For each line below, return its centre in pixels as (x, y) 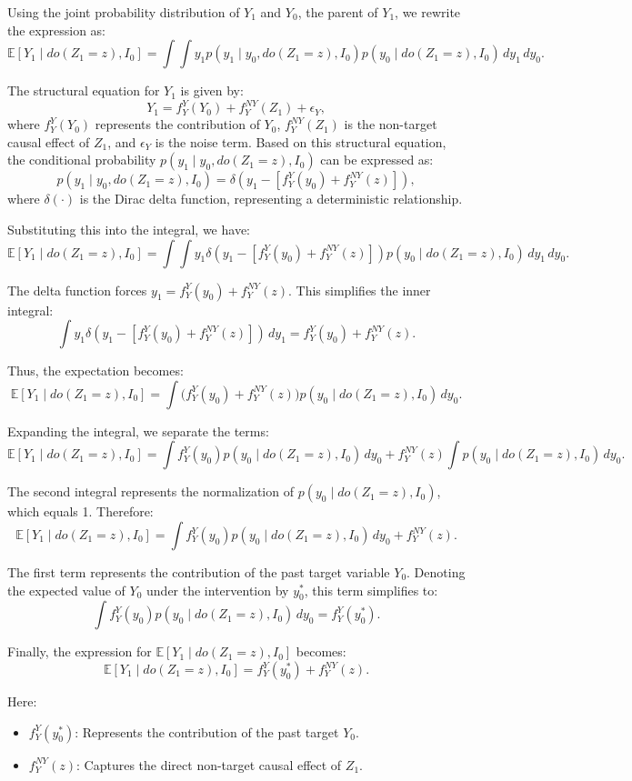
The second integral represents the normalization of (150, 491)
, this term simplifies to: (371, 590)
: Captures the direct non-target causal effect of (209, 764)
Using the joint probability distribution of (124, 12)
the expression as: (56, 30)
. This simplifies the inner (359, 290)
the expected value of (66, 590)
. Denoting (436, 572)
